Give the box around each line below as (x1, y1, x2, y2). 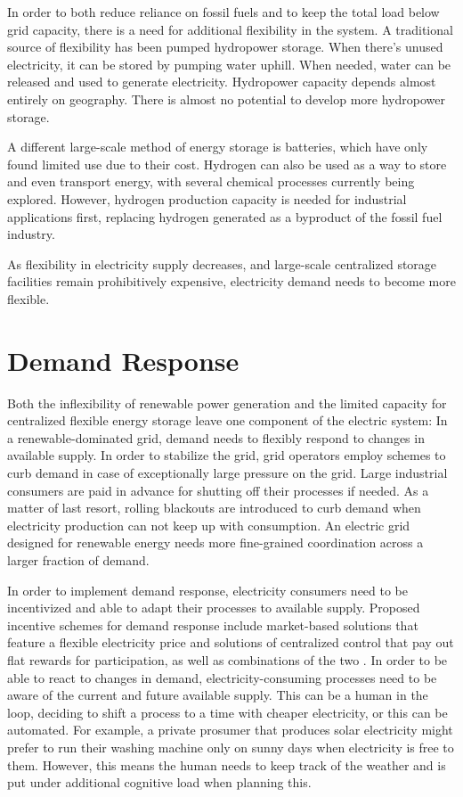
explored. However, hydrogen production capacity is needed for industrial (7, 189, 407, 208)
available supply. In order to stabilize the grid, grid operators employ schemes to (7, 446, 446, 464)
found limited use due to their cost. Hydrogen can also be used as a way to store (7, 154, 447, 173)
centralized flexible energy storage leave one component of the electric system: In (7, 411, 448, 430)
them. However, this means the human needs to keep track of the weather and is (7, 755, 446, 774)
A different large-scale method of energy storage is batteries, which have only (7, 137, 428, 156)
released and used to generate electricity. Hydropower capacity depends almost (7, 72, 436, 91)
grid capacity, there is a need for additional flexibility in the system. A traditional (7, 20, 453, 38)
